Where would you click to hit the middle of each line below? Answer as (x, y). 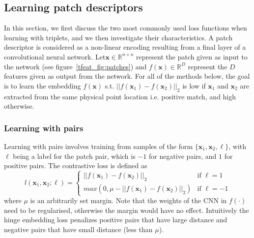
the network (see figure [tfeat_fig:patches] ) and (75, 66)
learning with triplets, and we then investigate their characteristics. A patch (118, 37)
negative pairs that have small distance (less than (78, 229)
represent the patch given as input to (192, 56)
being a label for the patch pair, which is (74, 156)
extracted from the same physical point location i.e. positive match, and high (120, 96)
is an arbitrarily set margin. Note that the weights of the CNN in (128, 200)
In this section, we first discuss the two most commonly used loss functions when (126, 28)
